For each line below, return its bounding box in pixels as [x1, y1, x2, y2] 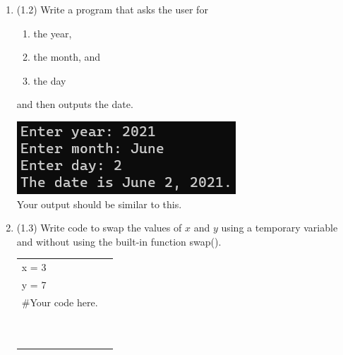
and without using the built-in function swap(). [16, 234, 222, 248]
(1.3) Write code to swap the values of [16, 220, 182, 235]
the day [33, 73, 66, 88]
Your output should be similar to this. [16, 196, 182, 211]
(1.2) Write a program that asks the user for [16, 2, 208, 16]
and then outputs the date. [16, 97, 133, 112]
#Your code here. [21, 294, 98, 309]
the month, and [33, 49, 101, 64]
